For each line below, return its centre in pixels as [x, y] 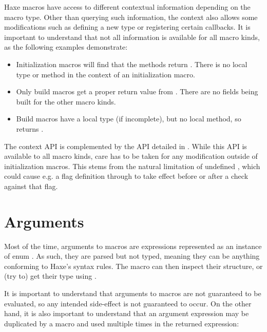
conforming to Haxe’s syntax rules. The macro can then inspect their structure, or [133, 266]
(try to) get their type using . [50, 276]
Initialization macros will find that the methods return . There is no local [132, 64]
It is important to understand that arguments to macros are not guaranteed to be [133, 293]
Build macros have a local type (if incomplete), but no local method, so [129, 119]
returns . [30, 128]
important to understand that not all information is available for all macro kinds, [132, 37]
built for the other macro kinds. [66, 101]
